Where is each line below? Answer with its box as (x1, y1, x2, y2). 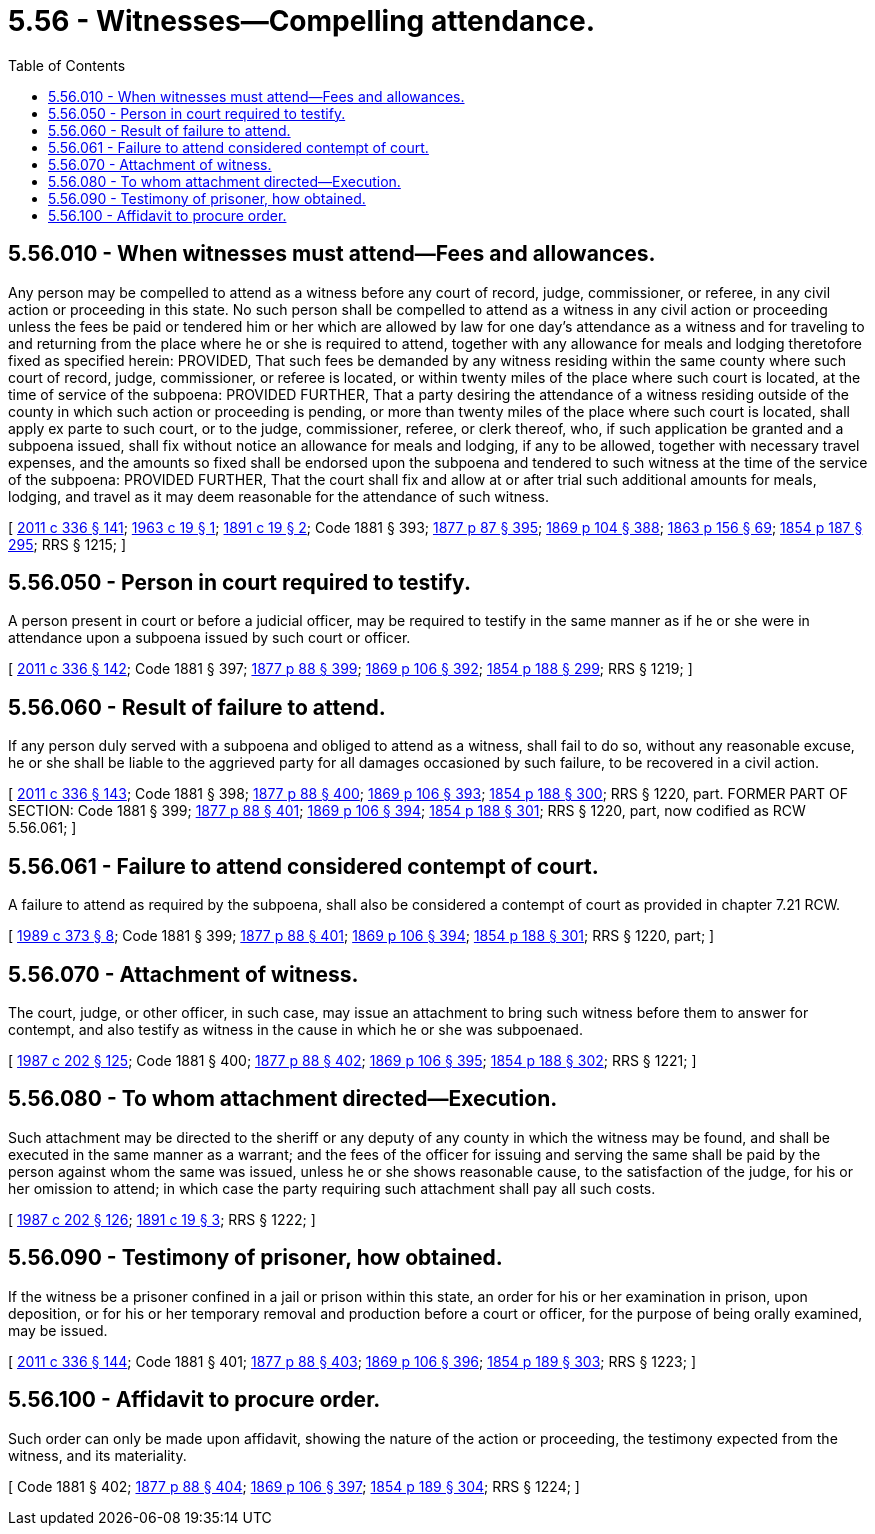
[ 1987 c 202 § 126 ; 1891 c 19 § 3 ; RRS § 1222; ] (8, 1210, 316, 1228)
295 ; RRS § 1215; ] (8, 535, 127, 553)
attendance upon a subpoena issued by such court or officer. (8, 629, 411, 647)
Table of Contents (8, 56, 126, 74)
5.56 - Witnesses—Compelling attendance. (8, 4, 596, 38)
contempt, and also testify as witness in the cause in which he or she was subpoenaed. (8, 1020, 583, 1038)
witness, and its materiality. (8, 1446, 187, 1464)
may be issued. (8, 1321, 108, 1339)
